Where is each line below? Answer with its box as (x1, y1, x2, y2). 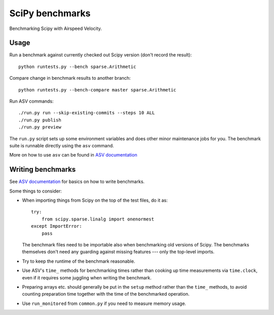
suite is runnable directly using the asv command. (9, 142, 114, 148)
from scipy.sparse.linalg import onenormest (41, 216, 154, 222)
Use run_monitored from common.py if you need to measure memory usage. (22, 300, 186, 306)
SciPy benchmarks (9, 8, 91, 19)
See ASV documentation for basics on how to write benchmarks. (9, 178, 145, 185)
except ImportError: (31, 224, 82, 229)
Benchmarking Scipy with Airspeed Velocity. (9, 25, 102, 31)
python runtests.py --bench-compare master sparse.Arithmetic (18, 87, 177, 92)
